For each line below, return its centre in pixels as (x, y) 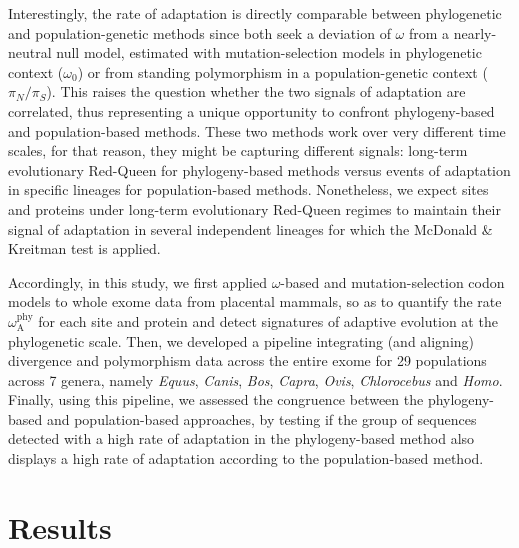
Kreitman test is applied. (84, 248)
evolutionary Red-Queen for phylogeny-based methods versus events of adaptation (259, 169)
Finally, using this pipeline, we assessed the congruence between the (216, 399)
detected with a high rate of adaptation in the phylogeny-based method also (241, 438)
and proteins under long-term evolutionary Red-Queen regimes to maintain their (254, 208)
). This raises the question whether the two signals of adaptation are (256, 91)
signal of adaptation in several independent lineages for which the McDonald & (250, 228)
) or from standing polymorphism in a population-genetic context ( (282, 71)
